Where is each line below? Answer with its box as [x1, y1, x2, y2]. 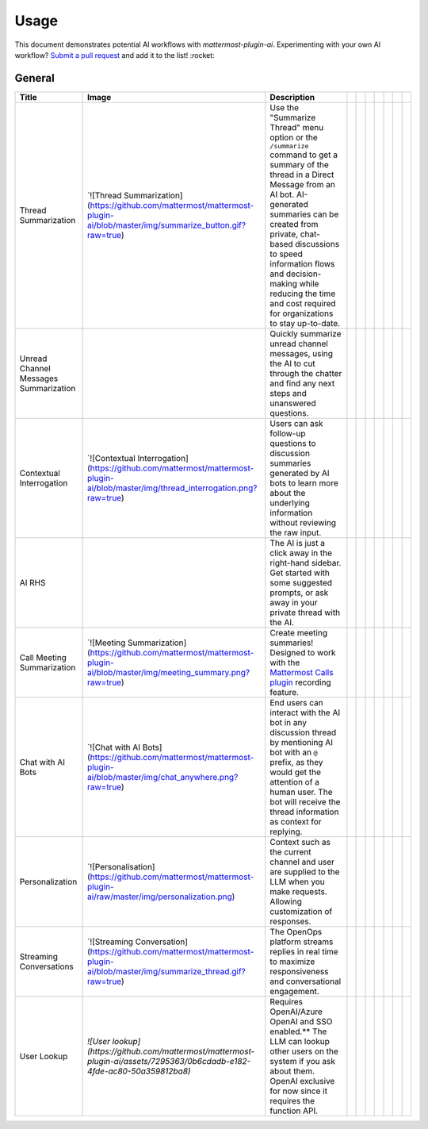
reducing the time [269, 288, 336, 299]
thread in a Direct [269, 169, 334, 180]
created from [269, 218, 319, 229]
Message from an [269, 179, 336, 190]
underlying [269, 497, 311, 508]
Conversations [19, 961, 75, 972]
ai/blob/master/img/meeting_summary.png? [87, 666, 250, 678]
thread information [269, 806, 339, 817]
